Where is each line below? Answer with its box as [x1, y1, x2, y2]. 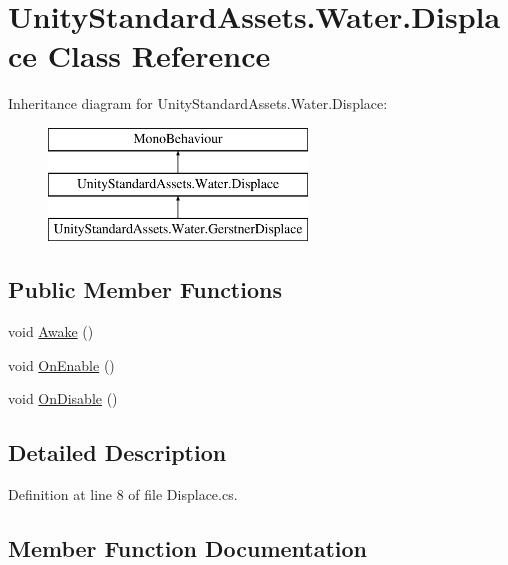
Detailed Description [8, 437, 227, 468]
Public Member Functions [8, 274, 282, 305]
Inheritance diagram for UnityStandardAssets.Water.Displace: [8, 93, 388, 114]
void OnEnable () [8, 354, 115, 375]
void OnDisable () [8, 388, 118, 409]
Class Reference [47, 35, 271, 76]
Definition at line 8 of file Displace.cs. [8, 484, 238, 505]
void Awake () [8, 321, 94, 342]
